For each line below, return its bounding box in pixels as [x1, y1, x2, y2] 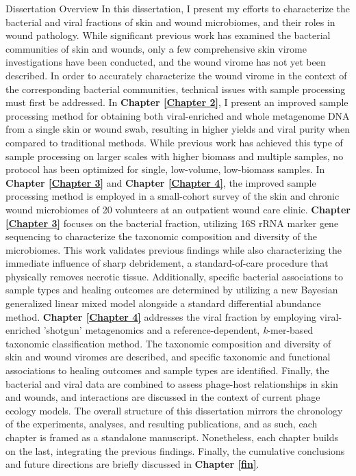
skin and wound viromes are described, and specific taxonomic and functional [5, 349, 331, 364]
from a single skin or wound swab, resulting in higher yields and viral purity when [5, 122, 351, 136]
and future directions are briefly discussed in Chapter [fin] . [5, 457, 259, 471]
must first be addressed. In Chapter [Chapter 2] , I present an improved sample [5, 95, 348, 109]
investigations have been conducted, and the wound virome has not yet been [5, 55, 326, 69]
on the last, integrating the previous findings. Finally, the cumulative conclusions [5, 443, 345, 458]
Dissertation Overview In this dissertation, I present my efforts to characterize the [5, 1, 351, 15]
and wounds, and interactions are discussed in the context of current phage [5, 390, 320, 404]
